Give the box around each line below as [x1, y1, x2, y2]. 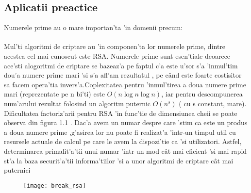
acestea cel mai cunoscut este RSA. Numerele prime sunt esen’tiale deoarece [4, 50, 231, 61]
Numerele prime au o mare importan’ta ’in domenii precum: [4, 22, 183, 32]
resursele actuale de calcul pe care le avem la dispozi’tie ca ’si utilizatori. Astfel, [4, 136, 242, 146]
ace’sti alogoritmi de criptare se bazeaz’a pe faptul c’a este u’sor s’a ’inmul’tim [4, 60, 238, 70]
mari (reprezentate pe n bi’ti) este [4, 89, 105, 99]
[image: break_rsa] [23, 182, 86, 189]
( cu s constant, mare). [179, 98, 247, 108]
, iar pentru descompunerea [161, 89, 243, 99]
